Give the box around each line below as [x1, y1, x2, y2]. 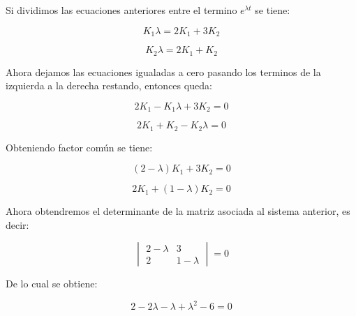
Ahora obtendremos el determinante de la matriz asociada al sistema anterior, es [6, 204, 350, 218]
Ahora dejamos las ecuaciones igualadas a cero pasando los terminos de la [6, 64, 321, 79]
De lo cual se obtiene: [6, 276, 98, 291]
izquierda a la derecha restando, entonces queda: [6, 78, 212, 93]
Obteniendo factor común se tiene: [6, 140, 153, 154]
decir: [6, 217, 29, 232]
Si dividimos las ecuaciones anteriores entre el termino [6, 3, 237, 17]
